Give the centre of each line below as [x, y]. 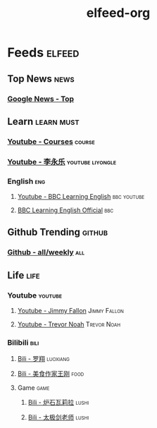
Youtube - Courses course [51, 141]
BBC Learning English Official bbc [65, 210]
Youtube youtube [34, 295]
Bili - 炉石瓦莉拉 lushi [58, 403]
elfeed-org [118, 13]
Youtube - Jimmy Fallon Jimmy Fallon [71, 311]
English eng [26, 181]
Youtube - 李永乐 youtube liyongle [62, 161]
